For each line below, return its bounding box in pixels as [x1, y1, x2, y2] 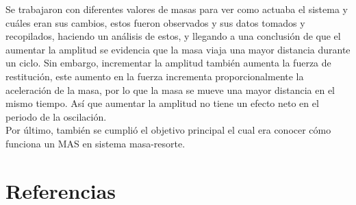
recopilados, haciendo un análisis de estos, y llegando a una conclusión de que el [5, 29, 341, 43]
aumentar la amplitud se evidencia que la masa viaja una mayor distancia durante [5, 42, 351, 56]
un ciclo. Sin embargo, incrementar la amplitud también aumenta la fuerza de [5, 56, 331, 70]
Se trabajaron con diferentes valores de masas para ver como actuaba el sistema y [5, 2, 348, 16]
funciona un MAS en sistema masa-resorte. [5, 136, 186, 150]
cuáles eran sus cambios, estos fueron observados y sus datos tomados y [5, 15, 305, 29]
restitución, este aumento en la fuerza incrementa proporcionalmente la [5, 69, 304, 83]
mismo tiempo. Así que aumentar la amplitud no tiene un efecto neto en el [5, 96, 319, 110]
